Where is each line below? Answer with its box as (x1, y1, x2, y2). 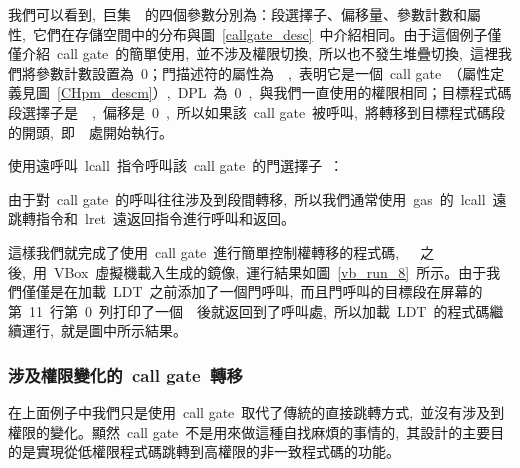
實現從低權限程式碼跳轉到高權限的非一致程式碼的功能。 (35, 441, 400, 462)
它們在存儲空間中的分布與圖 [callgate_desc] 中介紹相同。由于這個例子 (32, 23, 488, 44)
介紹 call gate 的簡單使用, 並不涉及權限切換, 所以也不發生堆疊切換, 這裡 (21, 43, 498, 64)
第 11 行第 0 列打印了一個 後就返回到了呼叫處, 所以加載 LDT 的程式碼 (8, 300, 490, 321)
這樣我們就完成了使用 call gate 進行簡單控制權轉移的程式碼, (8, 241, 400, 262)
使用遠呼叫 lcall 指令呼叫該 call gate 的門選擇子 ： (8, 155, 344, 176)
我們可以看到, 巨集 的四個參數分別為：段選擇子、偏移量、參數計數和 (8, 4, 467, 24)
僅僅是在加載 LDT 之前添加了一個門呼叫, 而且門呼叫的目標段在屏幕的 (21, 281, 483, 302)
